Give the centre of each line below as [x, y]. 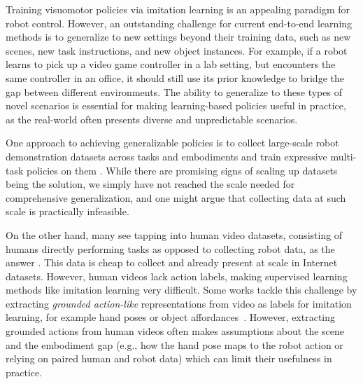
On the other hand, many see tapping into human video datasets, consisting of [174, 234]
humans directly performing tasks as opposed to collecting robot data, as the [170, 248]
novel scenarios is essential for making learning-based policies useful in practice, [176, 105]
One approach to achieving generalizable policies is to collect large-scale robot [172, 143]
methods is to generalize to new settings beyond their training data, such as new [178, 37]
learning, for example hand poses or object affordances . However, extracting [171, 317]
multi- [343, 156]
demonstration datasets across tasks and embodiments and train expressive [166, 156]
